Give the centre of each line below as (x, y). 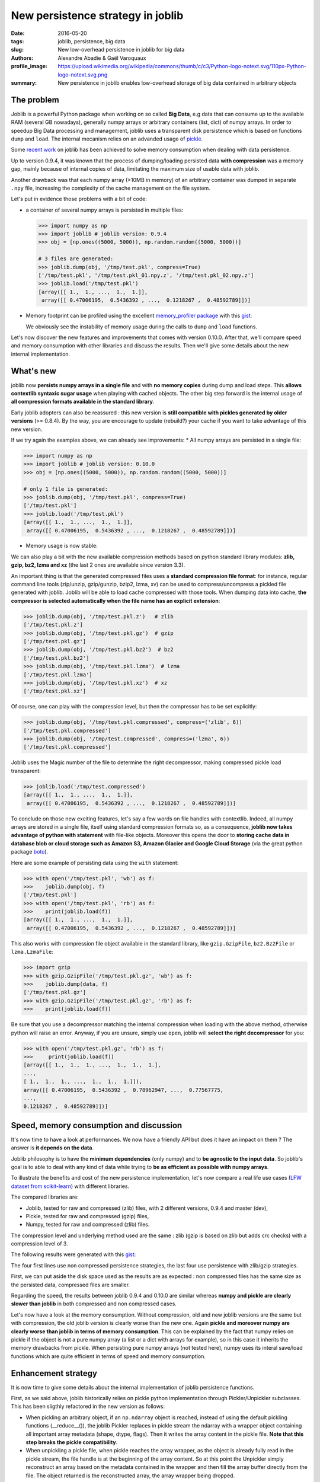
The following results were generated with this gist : (73, 1254)
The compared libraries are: (45, 1197)
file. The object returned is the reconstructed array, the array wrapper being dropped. (130, 1475)
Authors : (22, 58)
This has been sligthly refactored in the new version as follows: (88, 1406)
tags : (17, 41)
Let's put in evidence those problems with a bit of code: (79, 199)
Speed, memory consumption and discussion (97, 1125)
